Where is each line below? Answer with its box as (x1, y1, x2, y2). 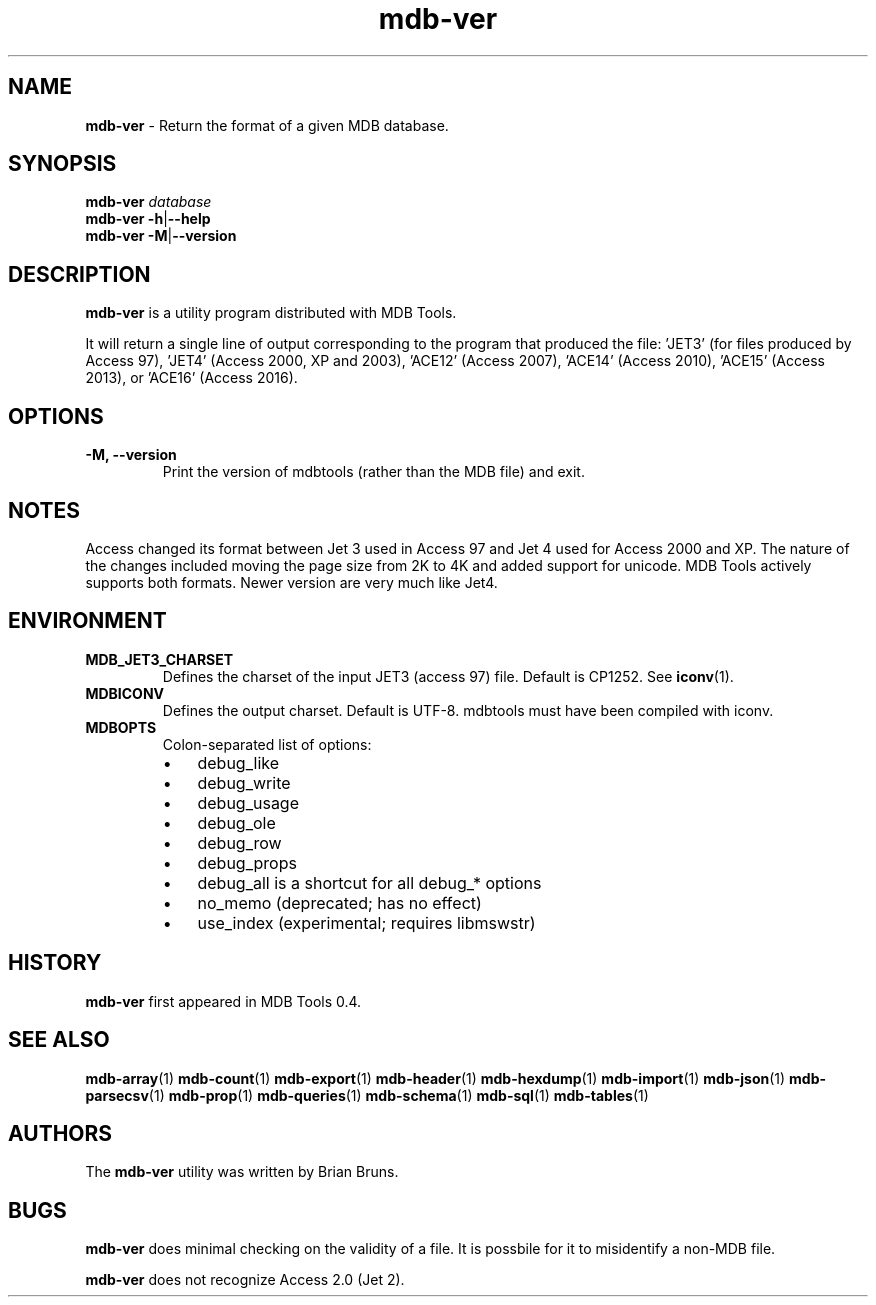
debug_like (197, 752, 280, 773)
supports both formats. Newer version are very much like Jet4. (85, 573, 498, 591)
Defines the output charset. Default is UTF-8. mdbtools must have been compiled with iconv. (162, 701, 774, 719)
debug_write (197, 772, 291, 793)
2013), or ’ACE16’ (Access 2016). (85, 369, 298, 387)
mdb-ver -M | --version (85, 227, 237, 245)
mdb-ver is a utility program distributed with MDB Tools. (85, 304, 457, 322)
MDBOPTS (85, 718, 157, 736)
